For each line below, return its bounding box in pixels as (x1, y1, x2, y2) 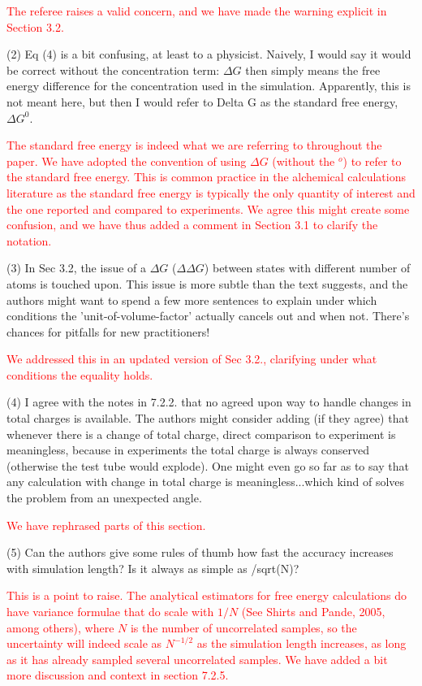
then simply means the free (245, 61, 381, 78)
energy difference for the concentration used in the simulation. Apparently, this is (6, 77, 411, 94)
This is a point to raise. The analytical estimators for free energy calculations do (6, 587, 407, 604)
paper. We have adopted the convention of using (6, 152, 247, 169)
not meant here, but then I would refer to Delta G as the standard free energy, (6, 93, 398, 110)
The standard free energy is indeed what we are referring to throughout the (6, 137, 382, 154)
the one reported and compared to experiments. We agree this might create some (6, 200, 410, 217)
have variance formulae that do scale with (6, 603, 214, 619)
